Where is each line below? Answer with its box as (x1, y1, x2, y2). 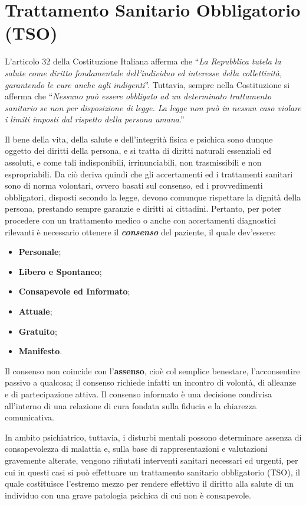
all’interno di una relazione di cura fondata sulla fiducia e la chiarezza (5, 399, 256, 412)
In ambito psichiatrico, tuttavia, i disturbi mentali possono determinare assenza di (5, 430, 302, 443)
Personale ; (18, 245, 61, 258)
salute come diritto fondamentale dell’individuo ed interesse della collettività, (5, 66, 282, 79)
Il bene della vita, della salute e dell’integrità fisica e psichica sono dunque (5, 132, 273, 145)
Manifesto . (18, 345, 62, 357)
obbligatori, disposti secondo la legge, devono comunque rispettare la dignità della (5, 190, 301, 203)
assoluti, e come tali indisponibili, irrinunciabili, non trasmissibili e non (5, 156, 262, 169)
